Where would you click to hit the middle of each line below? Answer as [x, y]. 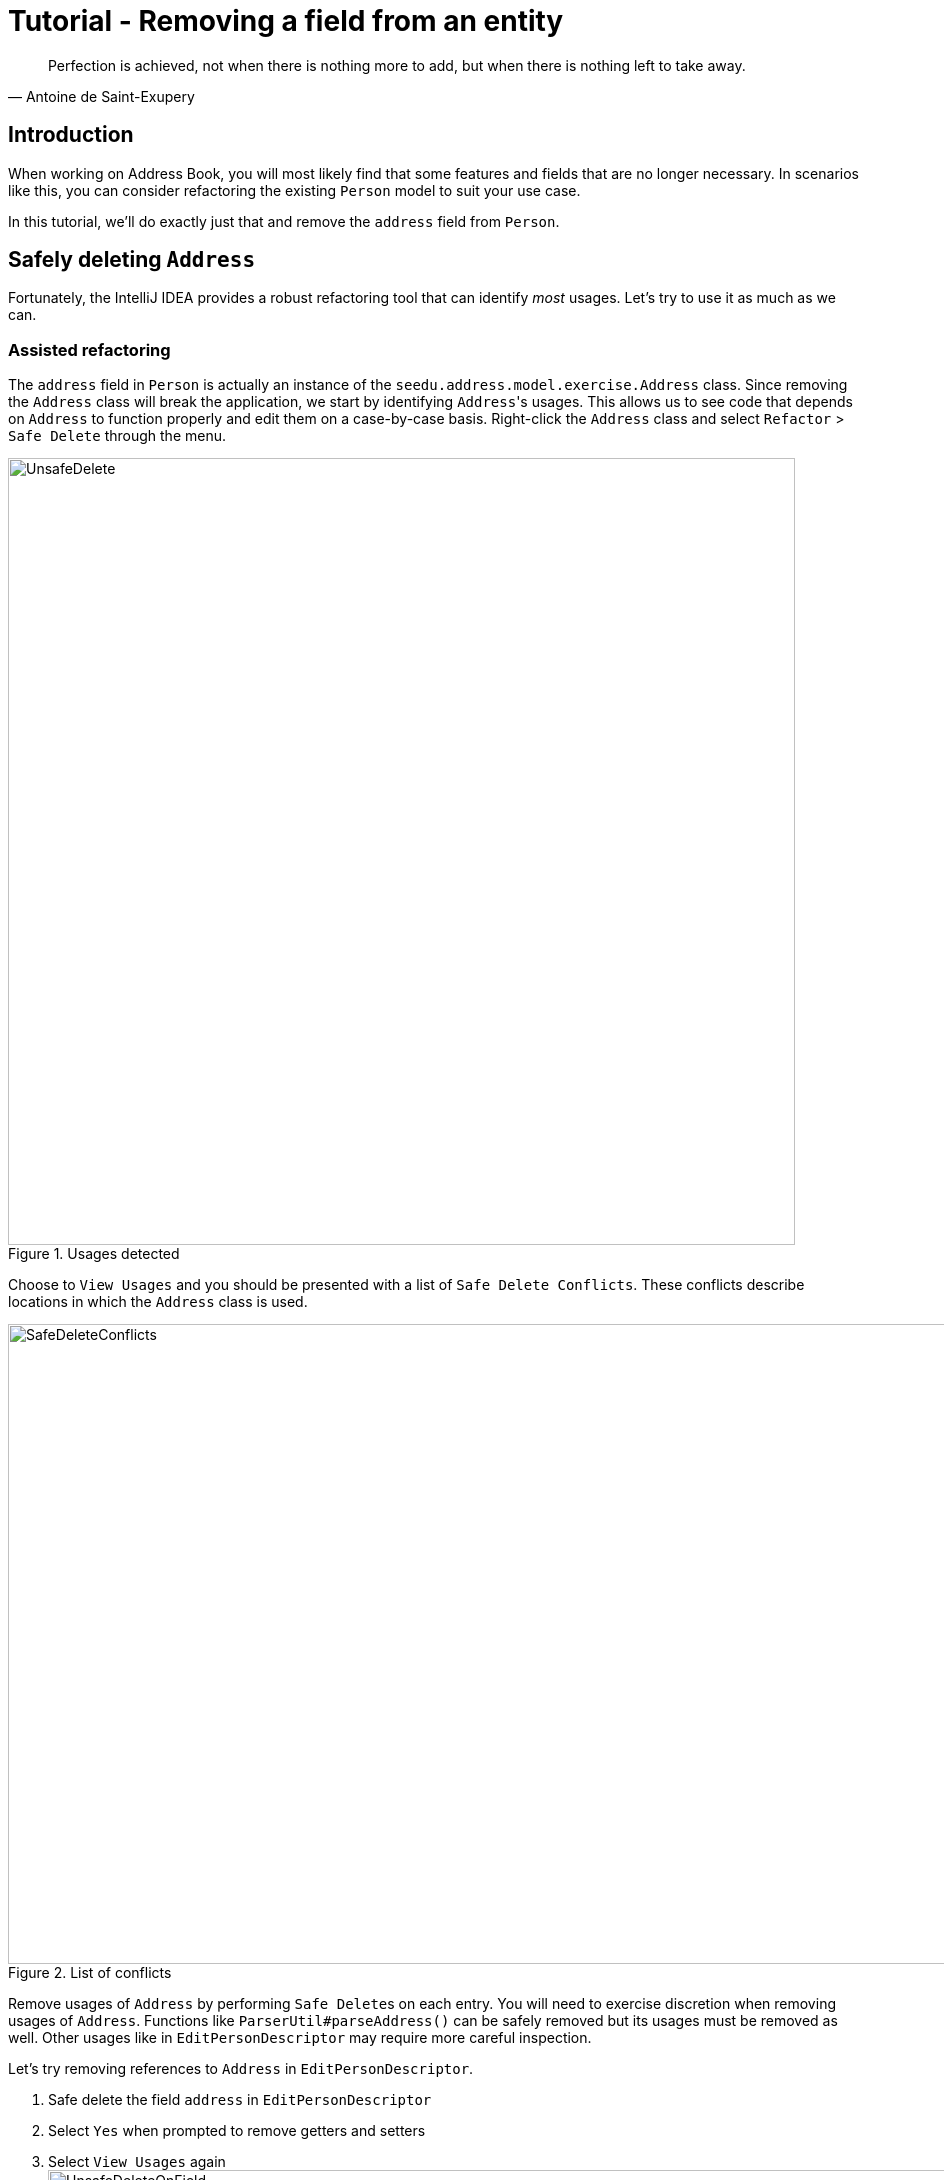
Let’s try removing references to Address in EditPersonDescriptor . [241, 2069]
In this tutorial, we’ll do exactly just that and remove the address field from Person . [284, 221]
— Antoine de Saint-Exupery [101, 96]
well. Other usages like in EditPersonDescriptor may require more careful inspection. [300, 2038]
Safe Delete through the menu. [117, 436]
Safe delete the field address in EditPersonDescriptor [240, 2100]
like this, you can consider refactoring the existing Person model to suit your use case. [294, 190]
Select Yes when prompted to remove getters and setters [237, 2131]
